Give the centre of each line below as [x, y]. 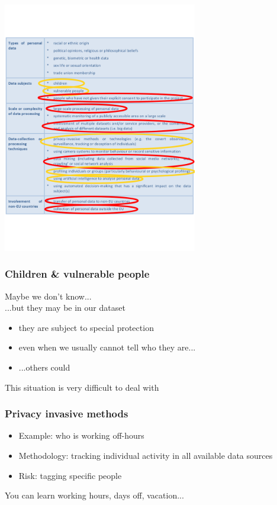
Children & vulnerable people [77, 274]
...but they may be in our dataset [65, 308]
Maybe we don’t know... [48, 296]
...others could [44, 367]
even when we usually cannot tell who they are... [107, 347]
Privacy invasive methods [67, 414]
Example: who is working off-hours [81, 435]
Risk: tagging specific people [70, 475]
